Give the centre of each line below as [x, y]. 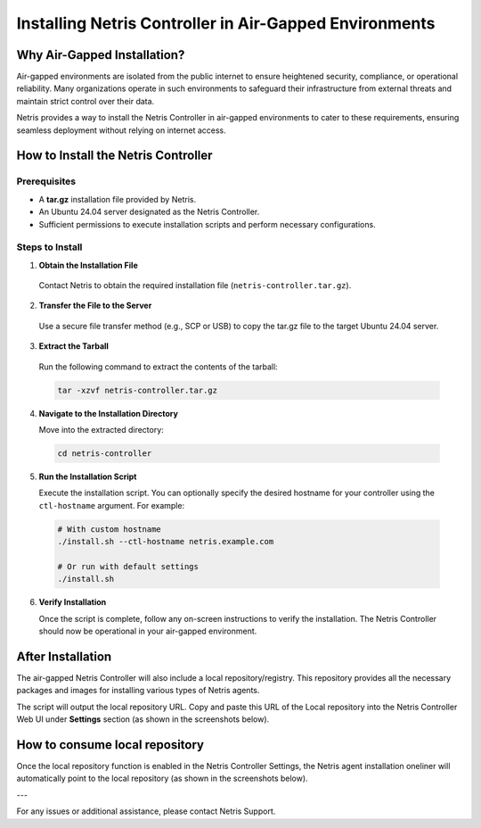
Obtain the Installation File [88, 265]
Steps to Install [49, 247]
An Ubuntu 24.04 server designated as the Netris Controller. [149, 212]
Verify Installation [73, 602]
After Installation [64, 656]
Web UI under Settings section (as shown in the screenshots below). [143, 719]
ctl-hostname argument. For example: [112, 505]
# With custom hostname [110, 529]
